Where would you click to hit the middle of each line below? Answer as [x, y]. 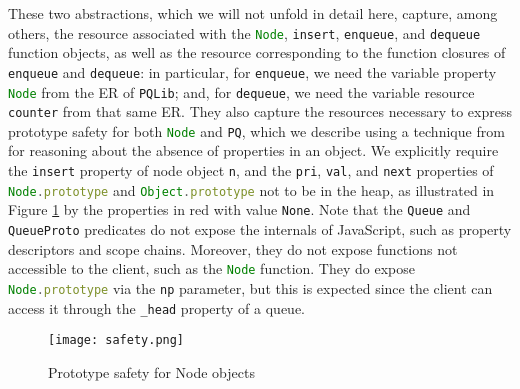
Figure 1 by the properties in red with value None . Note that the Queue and [239, 209]
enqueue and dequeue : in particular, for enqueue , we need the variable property [252, 71]
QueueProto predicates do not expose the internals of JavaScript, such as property [260, 229]
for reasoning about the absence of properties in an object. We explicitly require [253, 150]
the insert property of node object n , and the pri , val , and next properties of [251, 170]
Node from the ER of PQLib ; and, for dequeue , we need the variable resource [241, 91]
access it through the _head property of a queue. [157, 307]
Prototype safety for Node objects [151, 371]
